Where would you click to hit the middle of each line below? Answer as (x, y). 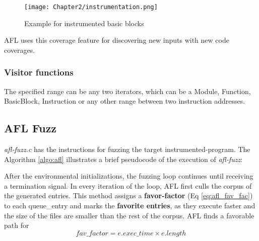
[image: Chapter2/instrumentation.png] (91, 7)
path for (17, 225)
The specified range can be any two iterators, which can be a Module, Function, (127, 91)
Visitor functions (39, 72)
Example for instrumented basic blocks (84, 23)
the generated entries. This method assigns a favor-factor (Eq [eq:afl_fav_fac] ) (128, 195)
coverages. (20, 50)
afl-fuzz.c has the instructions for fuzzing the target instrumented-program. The (127, 149)
